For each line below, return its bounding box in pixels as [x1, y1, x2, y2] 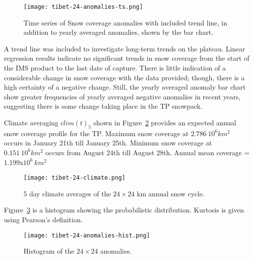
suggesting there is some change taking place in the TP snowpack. [4, 101, 203, 111]
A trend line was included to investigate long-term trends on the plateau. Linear [4, 43, 245, 53]
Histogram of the [24, 246, 75, 256]
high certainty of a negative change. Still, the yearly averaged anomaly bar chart [4, 82, 246, 92]
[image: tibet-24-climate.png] [24, 174, 126, 182]
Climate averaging [4, 118, 58, 127]
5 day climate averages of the [24, 188, 111, 198]
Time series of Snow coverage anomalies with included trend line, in [24, 17, 228, 27]
